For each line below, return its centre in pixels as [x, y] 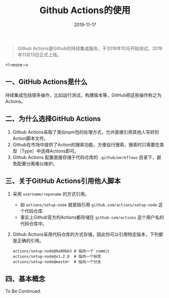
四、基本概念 [25, 279]
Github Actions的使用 [85, 10]
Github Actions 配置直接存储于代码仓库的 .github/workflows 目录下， [85, 157]
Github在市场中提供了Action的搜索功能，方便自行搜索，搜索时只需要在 [86, 144]
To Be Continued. [23, 291]
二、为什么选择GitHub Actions [53, 119]
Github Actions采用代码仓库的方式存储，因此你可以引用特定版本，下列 [86, 234]
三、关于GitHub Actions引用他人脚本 [63, 181]
